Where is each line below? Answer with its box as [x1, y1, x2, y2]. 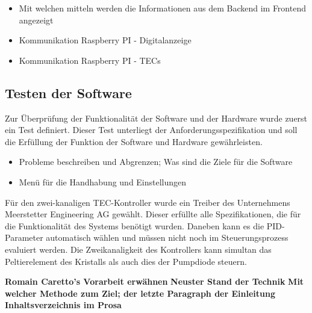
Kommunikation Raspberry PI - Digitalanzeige [19, 34, 192, 46]
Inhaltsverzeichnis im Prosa [5, 299, 122, 311]
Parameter [5, 231, 43, 244]
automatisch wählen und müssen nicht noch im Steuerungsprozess [46, 231, 289, 244]
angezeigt [19, 13, 54, 26]
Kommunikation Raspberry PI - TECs [19, 54, 161, 66]
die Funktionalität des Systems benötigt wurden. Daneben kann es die [5, 219, 264, 232]
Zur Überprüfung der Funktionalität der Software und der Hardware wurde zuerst [5, 111, 308, 124]
